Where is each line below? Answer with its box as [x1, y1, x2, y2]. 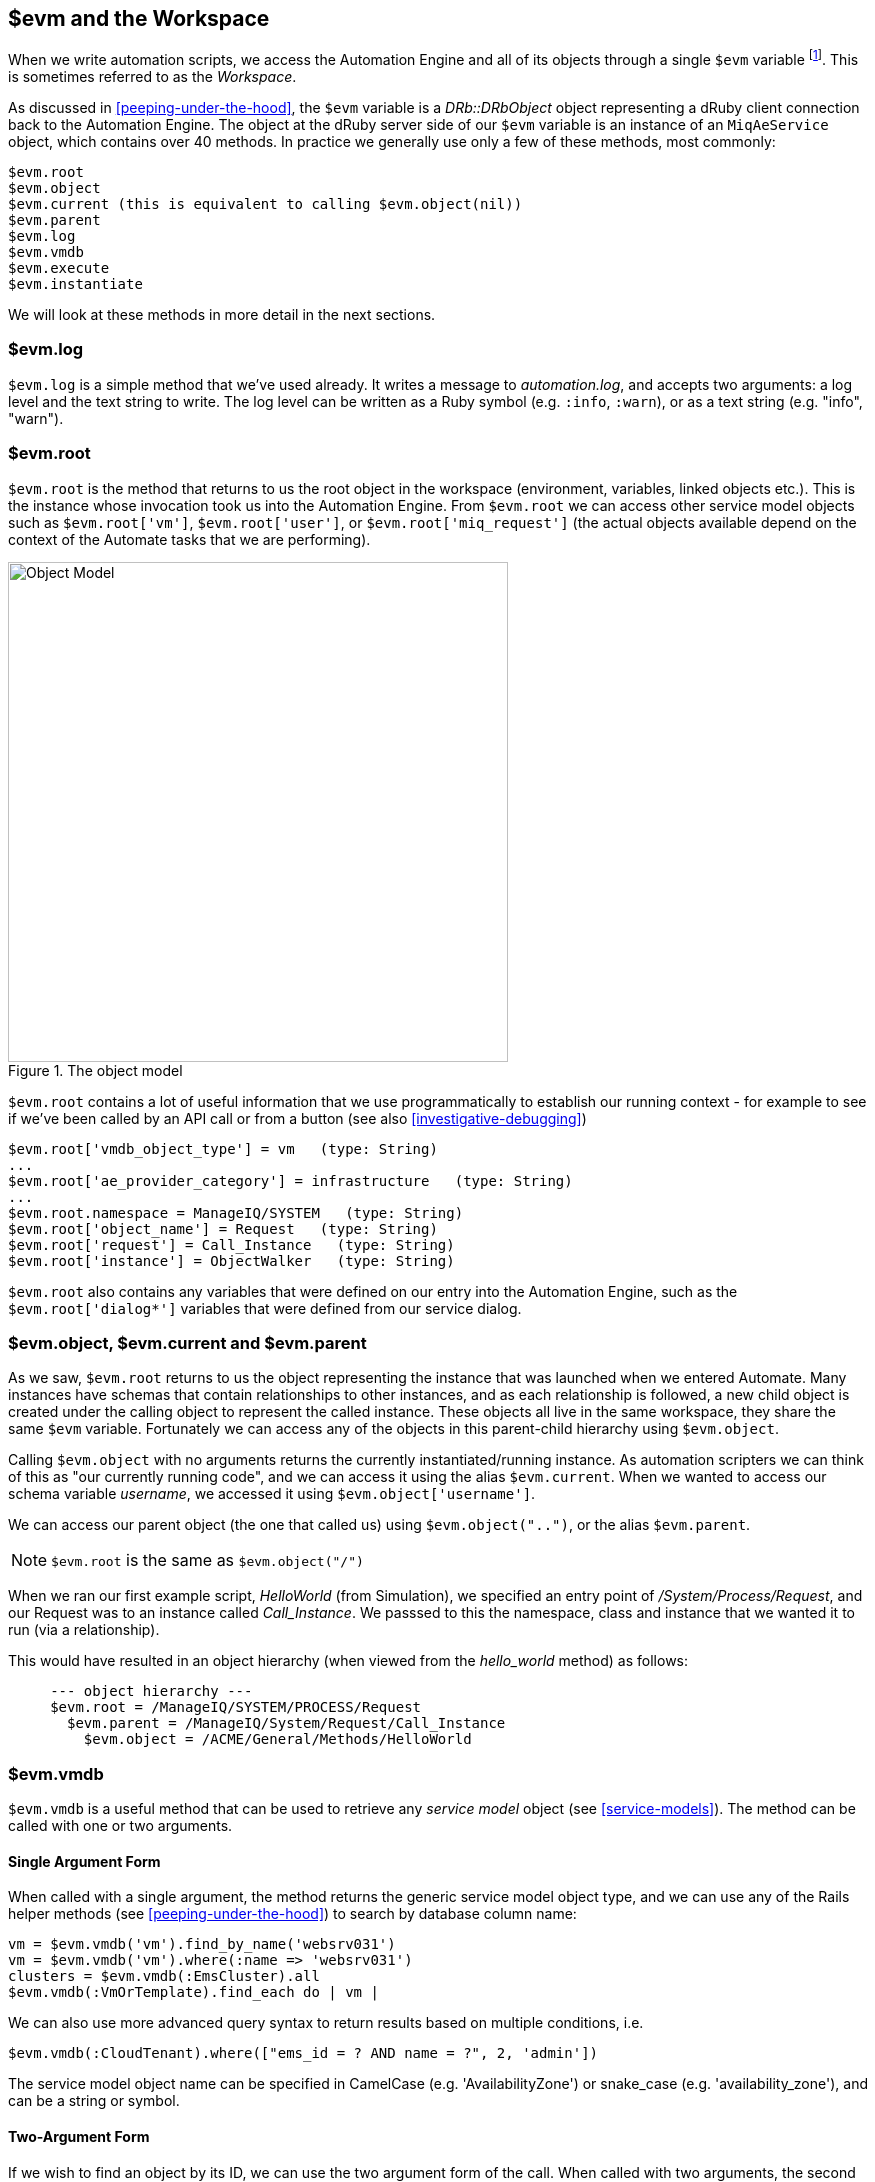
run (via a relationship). [8, 1621, 160, 1639]
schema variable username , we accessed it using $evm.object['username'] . [8, 1485, 536, 1503]
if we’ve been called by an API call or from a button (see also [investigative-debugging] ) [8, 1109, 587, 1127]
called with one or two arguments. [8, 1817, 233, 1835]
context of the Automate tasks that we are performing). [8, 530, 371, 548]
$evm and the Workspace [8, 6, 270, 31]
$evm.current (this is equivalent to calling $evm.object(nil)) [8, 196, 523, 213]
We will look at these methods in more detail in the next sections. [8, 306, 436, 324]
